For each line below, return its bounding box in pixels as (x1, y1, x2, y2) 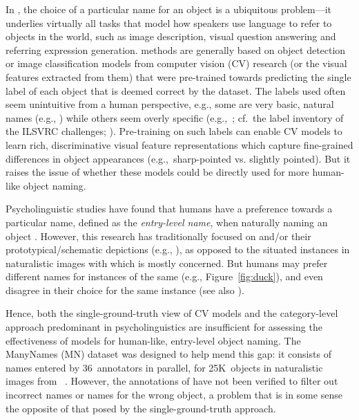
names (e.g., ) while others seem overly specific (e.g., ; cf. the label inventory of (6, 110, 344, 125)
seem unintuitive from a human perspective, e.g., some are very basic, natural (6, 97, 334, 111)
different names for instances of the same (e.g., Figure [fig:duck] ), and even (6, 269, 323, 284)
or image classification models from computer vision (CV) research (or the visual (6, 56, 347, 71)
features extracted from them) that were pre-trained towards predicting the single (6, 69, 351, 84)
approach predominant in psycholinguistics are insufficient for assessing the (6, 320, 322, 334)
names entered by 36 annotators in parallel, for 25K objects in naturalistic (6, 360, 323, 374)
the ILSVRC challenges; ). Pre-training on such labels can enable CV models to (6, 124, 342, 138)
